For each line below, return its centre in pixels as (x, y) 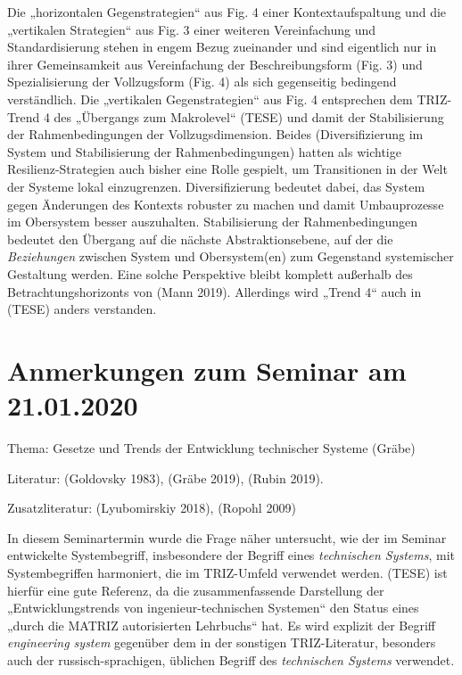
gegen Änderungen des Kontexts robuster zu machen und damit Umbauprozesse (226, 204)
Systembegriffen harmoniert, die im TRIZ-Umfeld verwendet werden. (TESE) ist (227, 572)
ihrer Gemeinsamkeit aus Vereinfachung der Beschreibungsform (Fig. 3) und (215, 64)
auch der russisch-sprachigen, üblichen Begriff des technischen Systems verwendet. (231, 659)
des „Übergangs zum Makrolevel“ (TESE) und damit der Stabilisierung (249, 116)
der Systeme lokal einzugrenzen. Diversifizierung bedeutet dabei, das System (216, 186)
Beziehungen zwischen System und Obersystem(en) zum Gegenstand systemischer (231, 256)
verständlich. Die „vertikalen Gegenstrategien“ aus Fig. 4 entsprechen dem (210, 99)
